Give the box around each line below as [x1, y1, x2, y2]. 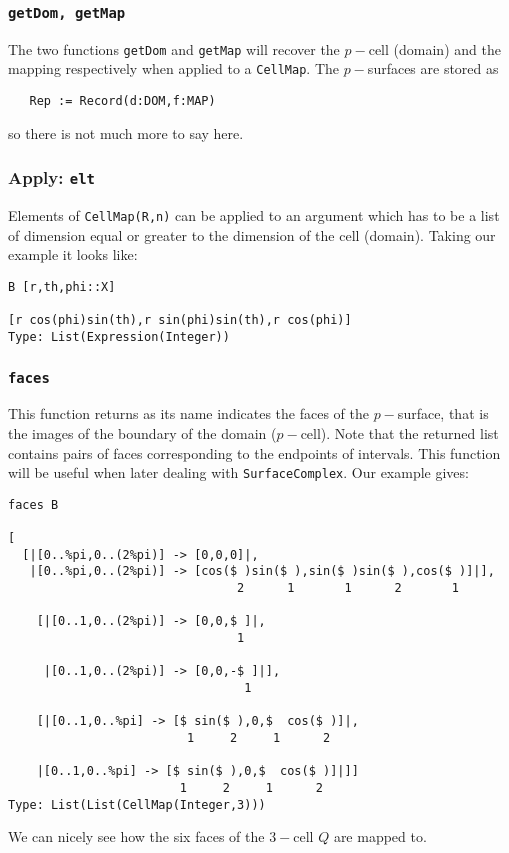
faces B [8, 497, 59, 512]
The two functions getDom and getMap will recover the [8, 38, 340, 59]
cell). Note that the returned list [300, 422, 499, 443]
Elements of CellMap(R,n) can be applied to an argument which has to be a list [8, 205, 500, 226]
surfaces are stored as [367, 58, 499, 79]
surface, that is [397, 403, 489, 424]
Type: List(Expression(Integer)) [8, 329, 230, 344]
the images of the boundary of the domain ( [8, 422, 277, 443]
